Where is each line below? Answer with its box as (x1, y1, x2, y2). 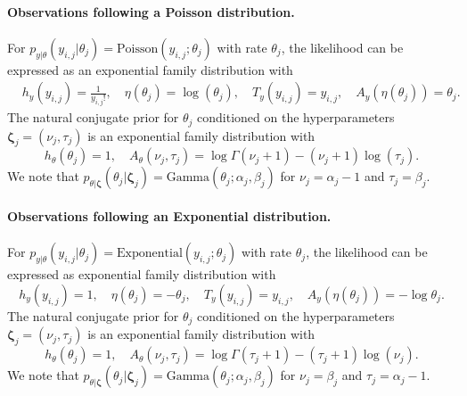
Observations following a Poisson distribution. (7, 2, 295, 21)
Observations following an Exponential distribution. (7, 207, 332, 226)
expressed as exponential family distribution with (7, 265, 276, 284)
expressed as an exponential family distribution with (7, 60, 293, 78)
